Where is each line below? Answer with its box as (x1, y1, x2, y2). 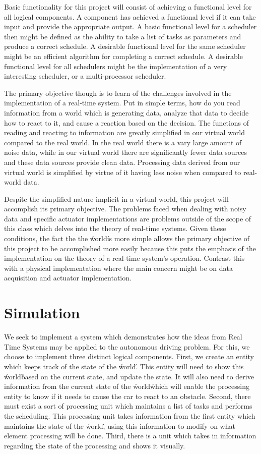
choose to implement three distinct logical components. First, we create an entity (4, 351, 254, 362)
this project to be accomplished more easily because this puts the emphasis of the (4, 243, 256, 253)
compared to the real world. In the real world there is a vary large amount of (4, 137, 242, 147)
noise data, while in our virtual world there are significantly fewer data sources (4, 147, 247, 157)
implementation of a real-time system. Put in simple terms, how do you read (4, 97, 240, 108)
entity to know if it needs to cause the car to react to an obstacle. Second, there (4, 390, 251, 401)
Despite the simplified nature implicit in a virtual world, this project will (4, 193, 229, 204)
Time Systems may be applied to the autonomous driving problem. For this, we (4, 341, 250, 352)
